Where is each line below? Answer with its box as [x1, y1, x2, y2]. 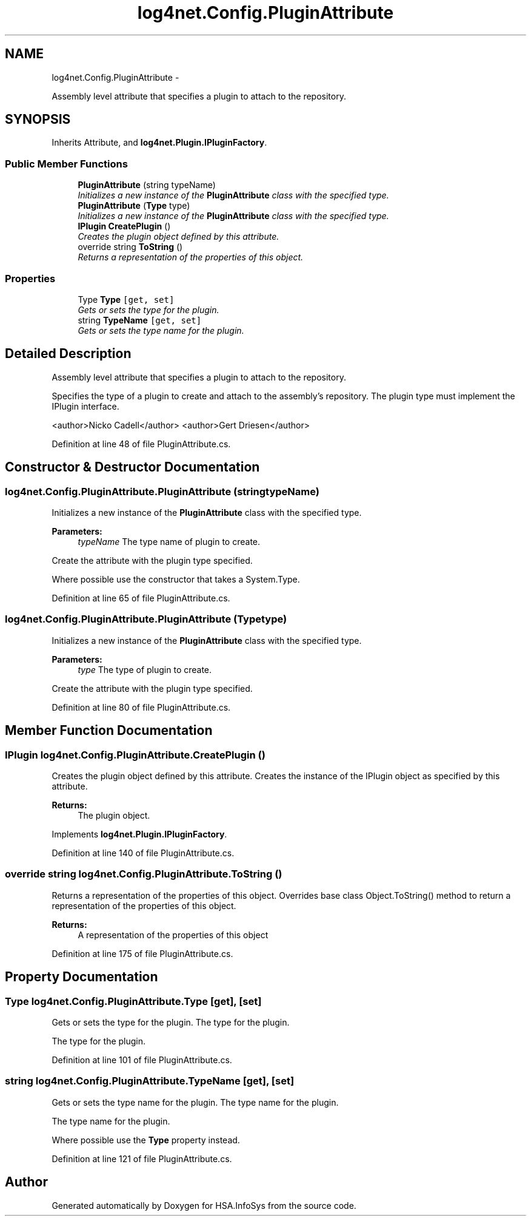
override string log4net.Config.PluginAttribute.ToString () [5, 868, 282, 881]
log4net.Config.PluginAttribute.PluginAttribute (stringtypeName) [5, 485, 319, 498]
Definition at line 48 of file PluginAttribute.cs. [52, 438, 231, 449]
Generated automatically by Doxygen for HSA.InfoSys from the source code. [52, 1200, 356, 1211]
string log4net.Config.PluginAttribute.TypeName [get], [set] [5, 1075, 295, 1087]
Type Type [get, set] [78, 294, 175, 305]
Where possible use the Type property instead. [52, 1134, 240, 1145]
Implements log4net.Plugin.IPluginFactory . [52, 828, 227, 839]
